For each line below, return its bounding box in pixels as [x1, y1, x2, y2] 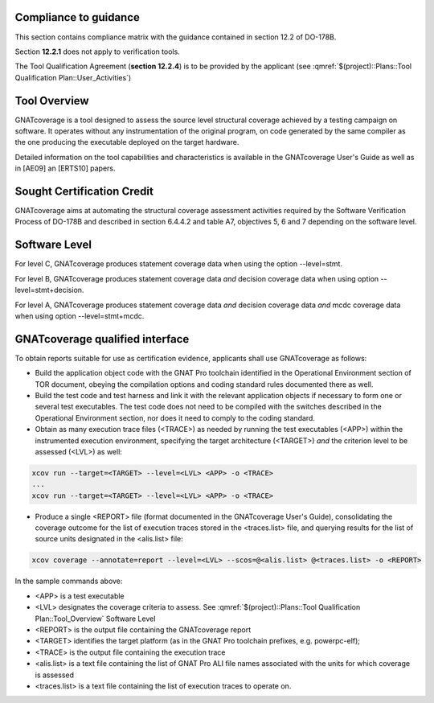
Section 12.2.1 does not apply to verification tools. [14, 47, 180, 56]
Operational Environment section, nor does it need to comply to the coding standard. [35, 413, 315, 422]
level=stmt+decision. [14, 286, 84, 295]
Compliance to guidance [14, 10, 141, 24]
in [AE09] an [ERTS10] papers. [14, 163, 116, 173]
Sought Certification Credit [14, 184, 154, 198]
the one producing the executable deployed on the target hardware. [14, 138, 240, 147]
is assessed [35, 670, 75, 680]
